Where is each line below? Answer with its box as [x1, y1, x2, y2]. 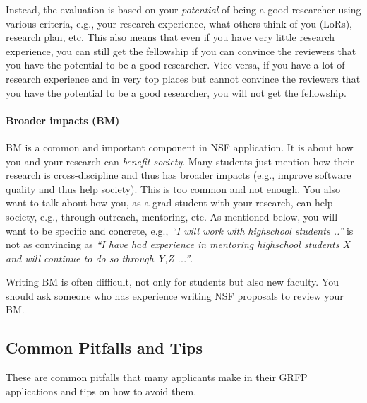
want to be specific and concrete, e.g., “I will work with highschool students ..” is [6, 223, 354, 238]
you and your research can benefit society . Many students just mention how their [6, 153, 354, 168]
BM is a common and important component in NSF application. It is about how [6, 139, 354, 154]
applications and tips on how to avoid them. [6, 383, 197, 398]
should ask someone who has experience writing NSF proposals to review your [6, 288, 344, 303]
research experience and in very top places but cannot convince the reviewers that [6, 71, 361, 86]
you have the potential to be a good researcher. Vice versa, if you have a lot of [6, 57, 345, 72]
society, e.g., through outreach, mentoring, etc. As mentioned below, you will [6, 209, 338, 223]
